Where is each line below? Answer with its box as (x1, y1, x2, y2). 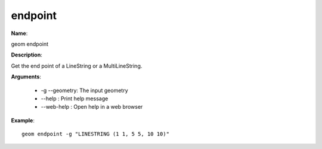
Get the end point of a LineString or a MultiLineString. (11, 62, 143, 69)
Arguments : (11, 73, 42, 80)
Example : (11, 116, 35, 124)
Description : (11, 51, 43, 59)
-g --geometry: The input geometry (41, 87, 128, 94)
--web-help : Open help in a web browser (41, 103, 143, 110)
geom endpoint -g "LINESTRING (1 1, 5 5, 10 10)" (21, 131, 170, 138)
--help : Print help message (41, 95, 109, 102)
